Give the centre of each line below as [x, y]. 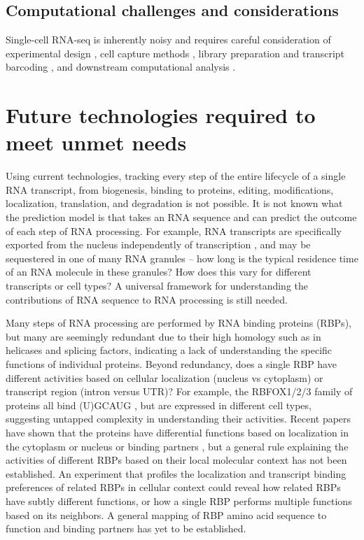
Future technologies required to [161, 115]
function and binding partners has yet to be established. [126, 528]
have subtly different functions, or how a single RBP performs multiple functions [179, 500]
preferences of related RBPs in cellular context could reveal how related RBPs [173, 487]
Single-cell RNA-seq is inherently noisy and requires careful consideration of [168, 40]
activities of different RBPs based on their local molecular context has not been [176, 460]
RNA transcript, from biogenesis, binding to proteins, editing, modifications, [170, 189]
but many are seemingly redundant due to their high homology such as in [163, 336]
